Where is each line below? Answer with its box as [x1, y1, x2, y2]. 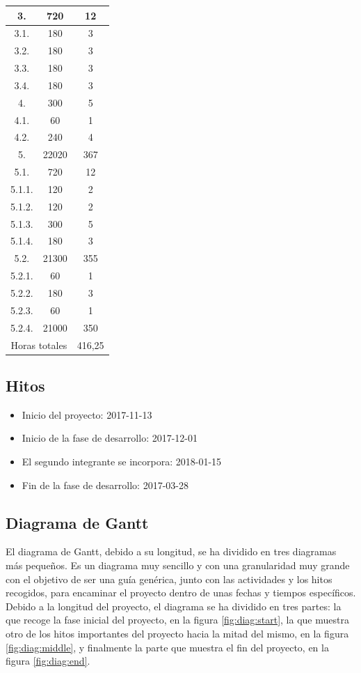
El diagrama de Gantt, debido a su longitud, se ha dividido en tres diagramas [6, 544, 337, 559]
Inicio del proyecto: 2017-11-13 [22, 407, 152, 421]
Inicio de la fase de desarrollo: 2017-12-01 [22, 431, 198, 445]
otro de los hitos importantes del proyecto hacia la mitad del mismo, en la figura [6, 626, 349, 640]
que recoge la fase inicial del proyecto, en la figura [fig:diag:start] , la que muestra [6, 612, 349, 627]
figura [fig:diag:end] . [6, 653, 90, 668]
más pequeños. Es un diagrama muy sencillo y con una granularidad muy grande [6, 558, 350, 572]
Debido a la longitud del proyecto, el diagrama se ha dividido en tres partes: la [6, 598, 342, 613]
